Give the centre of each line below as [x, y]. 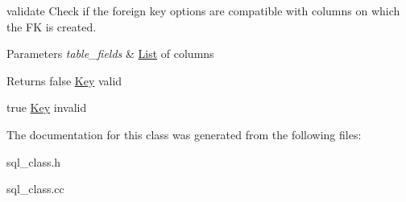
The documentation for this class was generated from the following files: [184, 134]
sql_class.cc [35, 189]
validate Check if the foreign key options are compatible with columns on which [203, 10]
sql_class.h [34, 161]
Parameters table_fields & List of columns [110, 54]
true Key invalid [47, 107]
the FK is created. [52, 26]
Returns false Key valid [64, 80]
